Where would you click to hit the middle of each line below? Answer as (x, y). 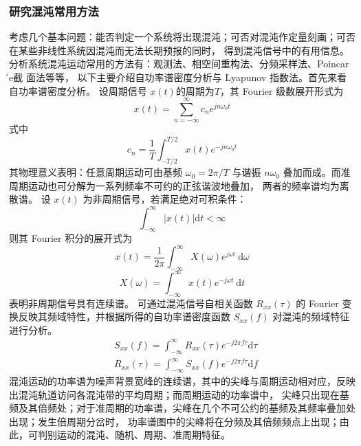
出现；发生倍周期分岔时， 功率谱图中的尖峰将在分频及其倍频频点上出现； (174, 421)
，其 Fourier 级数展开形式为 (282, 90)
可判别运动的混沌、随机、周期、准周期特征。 (129, 435)
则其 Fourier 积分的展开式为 (71, 238)
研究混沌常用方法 (54, 11)
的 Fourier (317, 303)
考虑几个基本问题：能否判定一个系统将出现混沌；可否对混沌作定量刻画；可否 (182, 37)
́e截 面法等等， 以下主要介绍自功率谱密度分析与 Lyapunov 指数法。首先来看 (178, 77)
